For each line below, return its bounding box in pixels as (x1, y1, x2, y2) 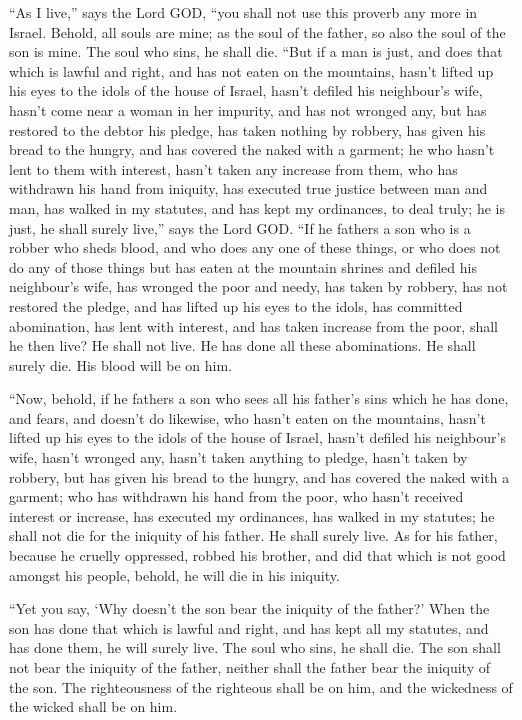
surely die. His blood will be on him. (9, 354, 233, 375)
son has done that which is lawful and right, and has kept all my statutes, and (9, 617, 489, 638)
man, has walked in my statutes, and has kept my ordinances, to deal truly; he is (9, 197, 505, 218)
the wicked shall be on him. (9, 696, 178, 717)
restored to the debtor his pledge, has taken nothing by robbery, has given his (9, 119, 486, 140)
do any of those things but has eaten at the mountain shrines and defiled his (9, 256, 477, 277)
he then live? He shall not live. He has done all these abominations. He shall (9, 335, 476, 356)
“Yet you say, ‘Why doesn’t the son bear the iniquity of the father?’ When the (9, 598, 490, 619)
